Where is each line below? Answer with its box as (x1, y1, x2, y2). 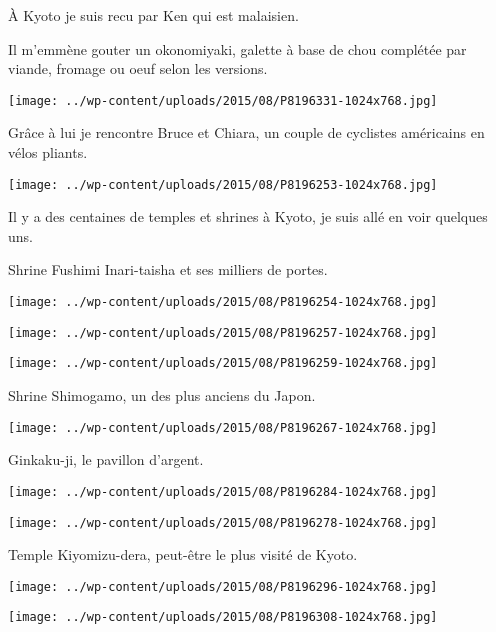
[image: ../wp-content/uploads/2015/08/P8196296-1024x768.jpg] (8, 579, 438, 594)
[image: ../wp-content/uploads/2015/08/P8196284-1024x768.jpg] (8, 484, 438, 499)
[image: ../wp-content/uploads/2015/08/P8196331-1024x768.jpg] (8, 93, 438, 108)
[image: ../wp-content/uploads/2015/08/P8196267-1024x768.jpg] (8, 420, 438, 435)
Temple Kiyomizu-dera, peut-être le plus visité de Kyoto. (8, 544, 358, 565)
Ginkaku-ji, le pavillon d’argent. (8, 449, 204, 470)
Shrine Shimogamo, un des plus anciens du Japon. (8, 385, 316, 406)
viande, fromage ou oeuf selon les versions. (8, 58, 268, 79)
